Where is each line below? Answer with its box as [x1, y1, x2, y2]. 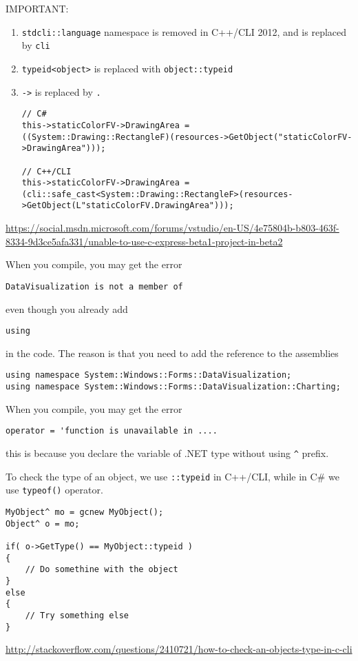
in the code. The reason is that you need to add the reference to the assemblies [6, 345, 339, 360]
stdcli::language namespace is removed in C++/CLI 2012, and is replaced [21, 24, 347, 39]
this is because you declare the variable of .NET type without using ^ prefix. [6, 445, 329, 460]
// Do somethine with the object [25, 565, 178, 575]
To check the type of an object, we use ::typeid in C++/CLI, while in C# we [6, 469, 339, 483]
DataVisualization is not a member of [6, 281, 183, 292]
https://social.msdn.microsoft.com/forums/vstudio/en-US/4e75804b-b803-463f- [6, 221, 339, 235]
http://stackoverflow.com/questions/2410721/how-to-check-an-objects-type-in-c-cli [6, 642, 352, 656]
